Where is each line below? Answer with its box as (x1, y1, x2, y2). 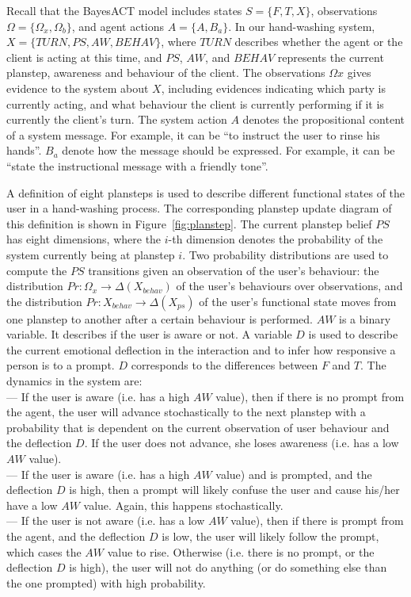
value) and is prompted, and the (215, 465, 372, 482)
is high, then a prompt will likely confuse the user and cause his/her (69, 481, 400, 498)
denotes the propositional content (242, 111, 405, 128)
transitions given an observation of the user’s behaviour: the (88, 262, 379, 278)
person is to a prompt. (6, 357, 115, 373)
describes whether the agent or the (234, 33, 403, 50)
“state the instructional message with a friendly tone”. (6, 157, 268, 174)
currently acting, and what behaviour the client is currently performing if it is (6, 95, 384, 112)
